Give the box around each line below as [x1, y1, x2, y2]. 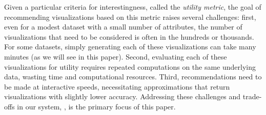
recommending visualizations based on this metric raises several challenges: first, [4, 11, 256, 22]
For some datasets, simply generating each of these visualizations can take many [4, 41, 256, 52]
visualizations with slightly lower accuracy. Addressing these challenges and [4, 91, 241, 102]
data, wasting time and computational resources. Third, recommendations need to [4, 71, 262, 82]
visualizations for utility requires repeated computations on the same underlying [4, 61, 256, 72]
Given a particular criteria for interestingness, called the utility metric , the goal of [4, 2, 261, 12]
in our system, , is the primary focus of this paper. [17, 101, 176, 111]
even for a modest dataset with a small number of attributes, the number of [4, 21, 242, 32]
